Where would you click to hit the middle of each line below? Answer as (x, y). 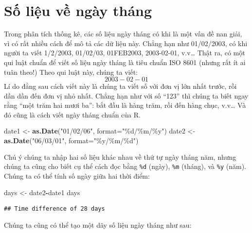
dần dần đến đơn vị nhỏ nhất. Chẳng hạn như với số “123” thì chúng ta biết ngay (126, 95)
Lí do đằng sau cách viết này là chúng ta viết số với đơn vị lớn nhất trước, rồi (120, 86)
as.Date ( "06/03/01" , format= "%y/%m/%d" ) (71, 141)
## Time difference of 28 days (54, 209)
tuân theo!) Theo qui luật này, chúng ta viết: (71, 72)
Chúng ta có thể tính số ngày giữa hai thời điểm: (77, 175)
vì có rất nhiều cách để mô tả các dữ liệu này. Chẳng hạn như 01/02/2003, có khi (126, 43)
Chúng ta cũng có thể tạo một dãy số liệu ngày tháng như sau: (98, 225)
